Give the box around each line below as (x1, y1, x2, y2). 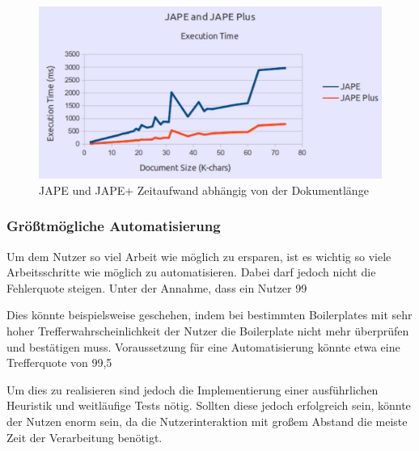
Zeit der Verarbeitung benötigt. (6, 428, 163, 445)
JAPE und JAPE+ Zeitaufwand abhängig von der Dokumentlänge (39, 181, 369, 198)
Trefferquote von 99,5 (6, 354, 112, 371)
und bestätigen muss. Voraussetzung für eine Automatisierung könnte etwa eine (6, 338, 400, 355)
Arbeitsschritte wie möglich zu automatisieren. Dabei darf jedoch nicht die (6, 263, 376, 280)
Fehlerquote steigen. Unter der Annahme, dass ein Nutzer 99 (6, 279, 307, 296)
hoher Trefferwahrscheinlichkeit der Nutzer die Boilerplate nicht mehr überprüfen (6, 322, 409, 339)
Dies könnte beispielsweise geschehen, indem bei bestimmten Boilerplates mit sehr (6, 306, 413, 323)
